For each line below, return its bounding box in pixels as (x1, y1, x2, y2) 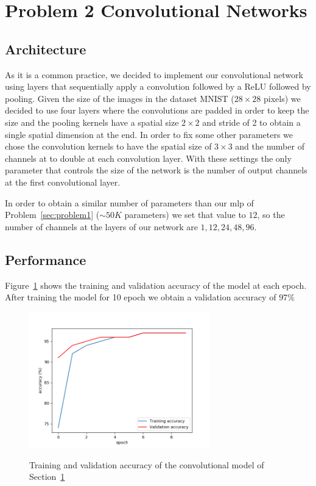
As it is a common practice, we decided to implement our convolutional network (5, 68, 303, 81)
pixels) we (263, 92, 301, 104)
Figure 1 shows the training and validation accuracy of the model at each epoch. (5, 278, 307, 291)
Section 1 (29, 470, 65, 483)
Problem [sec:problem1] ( (5, 208, 100, 221)
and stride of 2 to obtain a (202, 115, 301, 128)
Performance (5, 250, 86, 269)
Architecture (5, 39, 86, 58)
